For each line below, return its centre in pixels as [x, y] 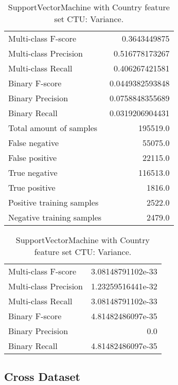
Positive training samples [54, 202]
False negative [34, 143]
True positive [32, 187]
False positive [33, 158]
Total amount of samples [53, 128]
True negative [33, 172]
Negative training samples [55, 217]
